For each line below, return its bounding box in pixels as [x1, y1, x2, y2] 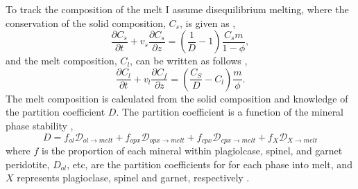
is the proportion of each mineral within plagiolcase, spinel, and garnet [42, 143, 343, 158]
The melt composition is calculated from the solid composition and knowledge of [6, 91, 348, 105]
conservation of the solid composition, [6, 15, 166, 30]
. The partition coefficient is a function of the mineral [116, 105, 344, 119]
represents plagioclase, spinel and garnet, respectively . [17, 170, 250, 185]
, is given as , [179, 15, 236, 30]
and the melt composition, [6, 53, 117, 68]
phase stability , [6, 118, 74, 132]
